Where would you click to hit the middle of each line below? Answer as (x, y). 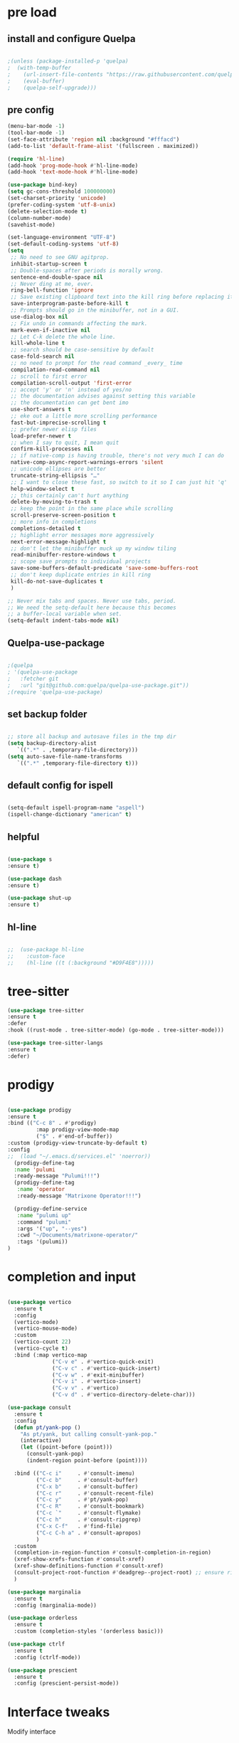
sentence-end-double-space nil (57, 277)
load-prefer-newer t (41, 436)
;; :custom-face (36, 956)
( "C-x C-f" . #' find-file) (79, 1526)
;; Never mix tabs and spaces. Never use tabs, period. (92, 601)
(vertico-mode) (36, 1322)
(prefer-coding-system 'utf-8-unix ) (62, 205)
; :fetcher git (33, 679)
